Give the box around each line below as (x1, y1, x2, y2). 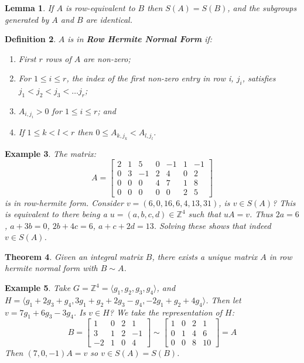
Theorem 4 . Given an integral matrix (5, 250, 143, 262)
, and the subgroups (227, 2, 297, 13)
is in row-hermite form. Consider (5, 196, 124, 208)
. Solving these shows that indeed (153, 219, 271, 231)
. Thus (250, 208, 273, 220)
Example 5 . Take (5, 282, 71, 294)
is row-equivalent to (65, 2, 135, 13)
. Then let (206, 293, 241, 306)
